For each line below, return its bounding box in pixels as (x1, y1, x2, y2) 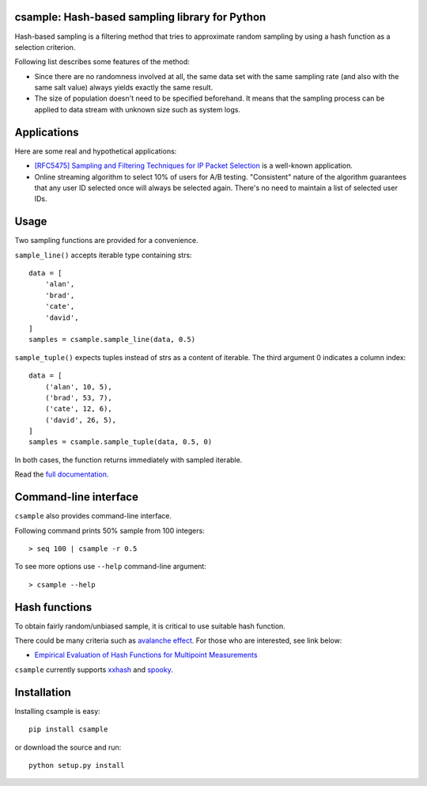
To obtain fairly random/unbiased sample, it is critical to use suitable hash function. (14, 621, 286, 631)
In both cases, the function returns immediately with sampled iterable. (14, 455, 243, 465)
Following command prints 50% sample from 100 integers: (14, 526, 205, 535)
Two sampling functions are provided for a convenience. (14, 236, 198, 245)
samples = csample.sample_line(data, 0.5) (28, 335, 196, 344)
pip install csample (28, 725, 108, 734)
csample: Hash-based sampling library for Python (14, 10, 266, 24)
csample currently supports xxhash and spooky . (14, 665, 173, 674)
